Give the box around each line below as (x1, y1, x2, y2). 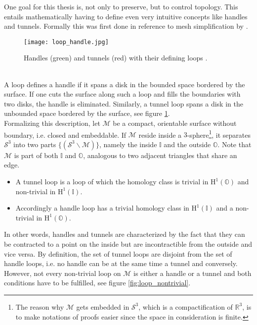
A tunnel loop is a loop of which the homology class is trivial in (15, 176, 209, 187)
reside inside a (138, 129, 182, 140)
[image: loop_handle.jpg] (24, 38, 109, 46)
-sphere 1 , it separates (187, 128, 251, 140)
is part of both (14, 150, 58, 160)
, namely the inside (99, 139, 157, 149)
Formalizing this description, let (4, 118, 100, 128)
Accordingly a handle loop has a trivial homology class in (15, 203, 189, 213)
